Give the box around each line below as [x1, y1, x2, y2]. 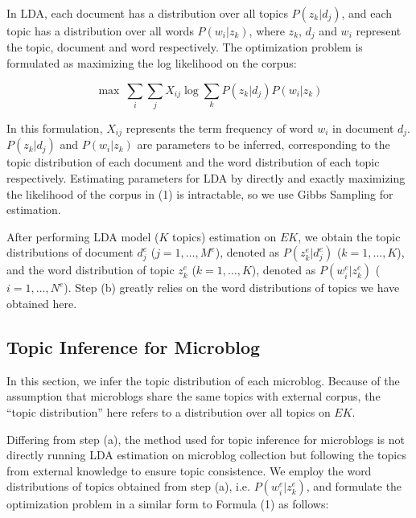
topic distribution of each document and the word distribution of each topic [6, 154, 380, 171]
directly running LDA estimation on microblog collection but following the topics [6, 446, 406, 463]
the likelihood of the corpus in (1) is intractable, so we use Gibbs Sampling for [6, 185, 393, 202]
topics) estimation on [172, 228, 277, 245]
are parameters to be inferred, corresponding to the [137, 136, 390, 153]
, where [249, 23, 285, 39]
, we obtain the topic [298, 228, 401, 245]
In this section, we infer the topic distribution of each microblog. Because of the [6, 372, 400, 388]
